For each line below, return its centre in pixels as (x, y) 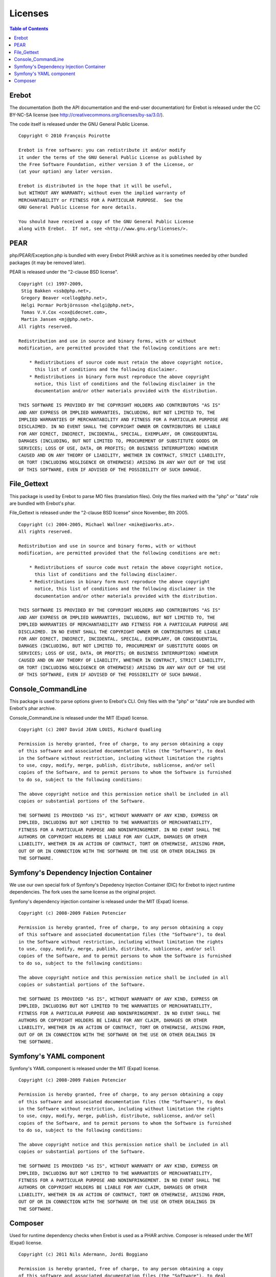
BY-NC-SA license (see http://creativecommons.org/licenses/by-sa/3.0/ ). (87, 114)
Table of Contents (29, 29)
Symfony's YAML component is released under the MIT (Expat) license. (85, 1069)
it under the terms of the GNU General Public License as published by (110, 157)
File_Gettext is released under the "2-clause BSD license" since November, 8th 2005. (99, 513)
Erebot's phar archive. (33, 708)
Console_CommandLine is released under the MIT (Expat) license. (79, 718)
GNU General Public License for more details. (78, 207)
